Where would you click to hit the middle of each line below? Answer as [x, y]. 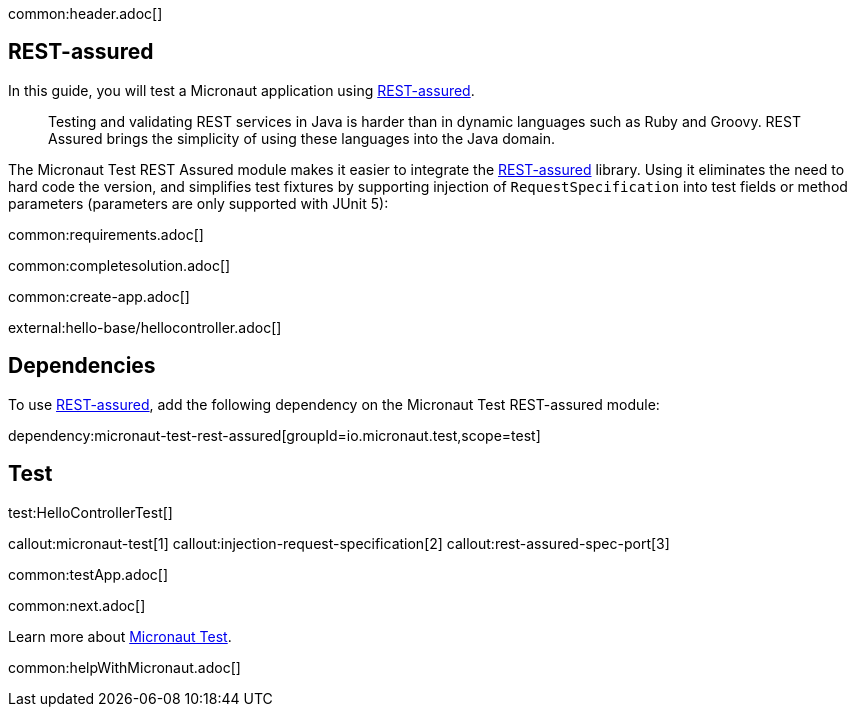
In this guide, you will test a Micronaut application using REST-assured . [241, 90]
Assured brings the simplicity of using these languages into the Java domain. [302, 138]
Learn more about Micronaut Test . [120, 636]
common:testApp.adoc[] [88, 574]
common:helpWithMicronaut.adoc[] [124, 667]
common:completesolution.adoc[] [119, 265]
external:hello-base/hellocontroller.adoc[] [145, 327]
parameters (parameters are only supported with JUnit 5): [198, 203]
